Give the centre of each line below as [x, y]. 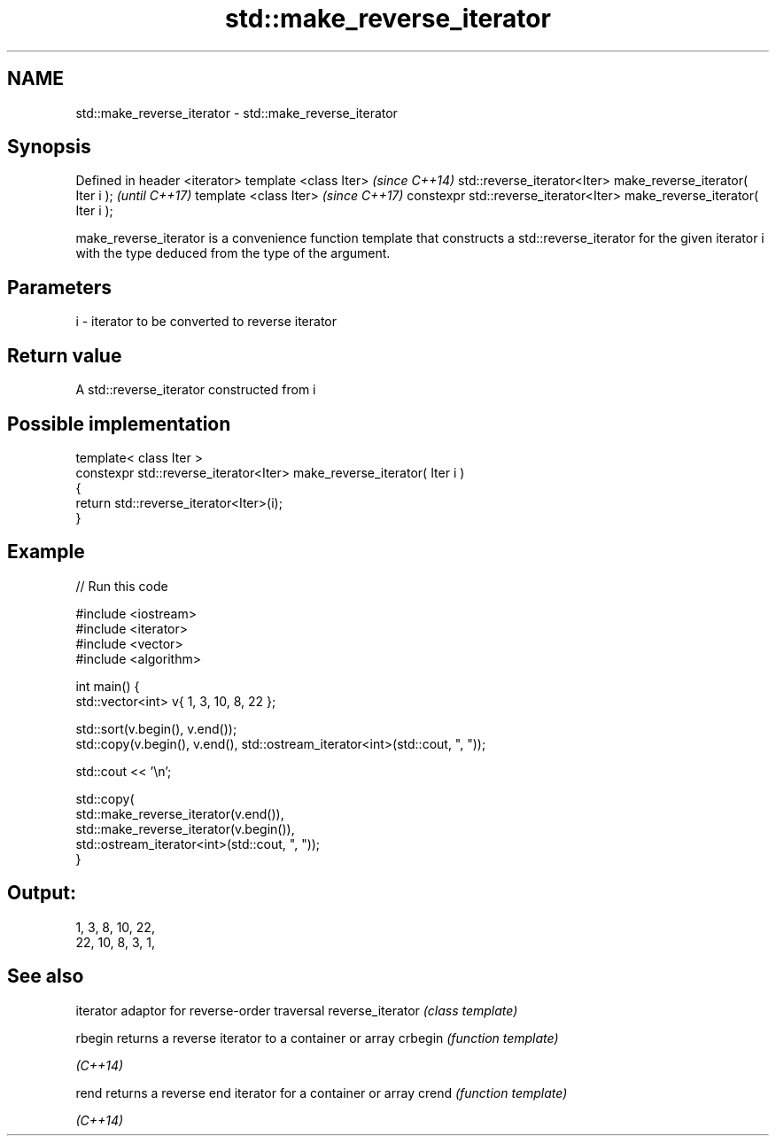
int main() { [108, 686]
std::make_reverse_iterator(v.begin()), [185, 828]
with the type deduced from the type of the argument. [233, 253]
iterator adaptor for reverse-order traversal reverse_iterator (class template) [297, 1010]
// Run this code [122, 586]
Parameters [59, 287]
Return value [65, 355]
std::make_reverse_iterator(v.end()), [180, 813]
